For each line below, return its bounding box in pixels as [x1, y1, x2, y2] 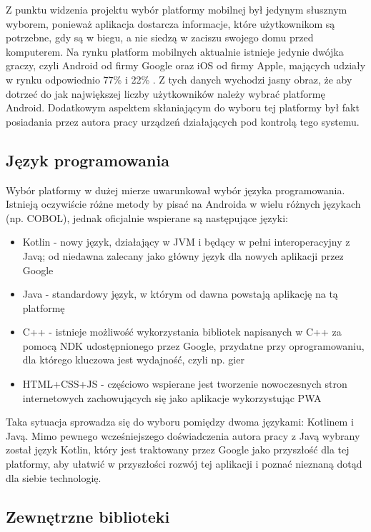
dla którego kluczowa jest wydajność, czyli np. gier [22, 352, 244, 367]
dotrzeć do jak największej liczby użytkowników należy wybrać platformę [6, 86, 325, 101]
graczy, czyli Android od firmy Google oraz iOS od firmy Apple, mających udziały [6, 58, 366, 73]
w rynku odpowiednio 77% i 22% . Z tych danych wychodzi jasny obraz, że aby [6, 71, 352, 86]
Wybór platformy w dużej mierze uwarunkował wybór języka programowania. [6, 182, 345, 197]
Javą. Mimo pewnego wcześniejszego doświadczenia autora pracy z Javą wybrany [6, 428, 360, 443]
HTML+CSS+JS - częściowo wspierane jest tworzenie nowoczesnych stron [22, 376, 347, 391]
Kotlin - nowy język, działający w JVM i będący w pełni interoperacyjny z [22, 234, 350, 249]
